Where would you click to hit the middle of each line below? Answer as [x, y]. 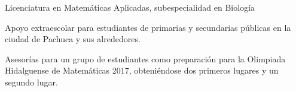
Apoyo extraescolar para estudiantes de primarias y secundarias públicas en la [148, 27]
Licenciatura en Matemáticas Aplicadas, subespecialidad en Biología [130, 7]
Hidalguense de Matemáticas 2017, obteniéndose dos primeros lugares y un [142, 70]
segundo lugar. [31, 82]
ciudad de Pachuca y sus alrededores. [73, 39]
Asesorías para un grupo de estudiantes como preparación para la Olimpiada [145, 58]
